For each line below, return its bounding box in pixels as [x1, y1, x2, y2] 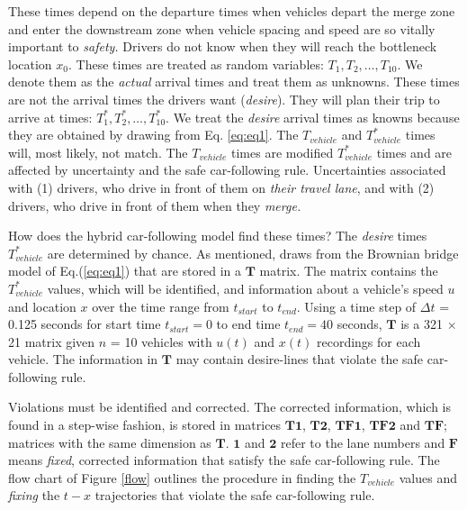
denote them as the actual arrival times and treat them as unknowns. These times [8, 72, 460, 91]
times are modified [231, 142, 334, 161]
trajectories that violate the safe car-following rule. [94, 486, 375, 505]
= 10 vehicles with [110, 332, 212, 351]
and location [8, 296, 76, 315]
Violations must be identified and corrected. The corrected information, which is [8, 397, 451, 416]
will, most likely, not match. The [8, 142, 188, 161]
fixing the [8, 486, 60, 505]
